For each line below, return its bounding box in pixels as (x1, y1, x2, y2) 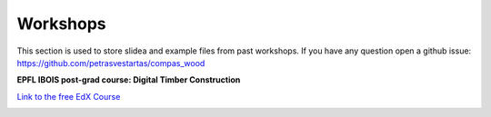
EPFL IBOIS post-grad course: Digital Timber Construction (16, 74, 241, 85)
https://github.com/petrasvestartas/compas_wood (16, 57, 205, 68)
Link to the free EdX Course (16, 91, 121, 102)
